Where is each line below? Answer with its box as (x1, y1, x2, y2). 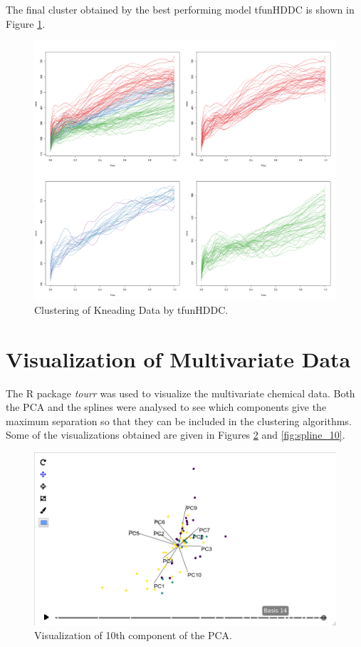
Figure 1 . (6, 16, 46, 31)
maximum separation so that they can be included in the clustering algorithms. (6, 413, 352, 428)
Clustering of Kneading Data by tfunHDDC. (34, 302, 229, 317)
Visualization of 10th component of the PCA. (34, 628, 232, 643)
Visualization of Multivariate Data (6, 344, 351, 373)
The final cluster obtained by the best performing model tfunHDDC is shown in (6, 2, 355, 16)
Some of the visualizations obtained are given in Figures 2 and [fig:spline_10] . (6, 427, 345, 442)
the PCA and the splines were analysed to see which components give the (6, 399, 327, 414)
